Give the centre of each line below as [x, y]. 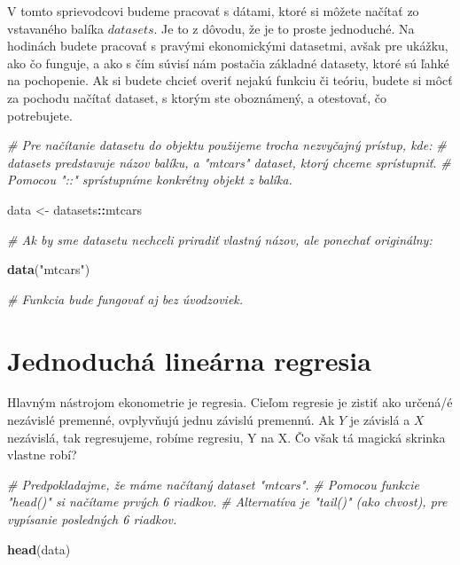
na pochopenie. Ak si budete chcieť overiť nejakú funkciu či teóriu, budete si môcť [230, 80]
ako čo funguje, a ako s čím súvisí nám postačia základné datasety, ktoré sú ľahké [228, 63]
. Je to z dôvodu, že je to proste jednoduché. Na [284, 28]
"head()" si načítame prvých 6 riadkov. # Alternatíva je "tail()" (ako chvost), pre [227, 502]
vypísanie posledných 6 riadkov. [92, 519]
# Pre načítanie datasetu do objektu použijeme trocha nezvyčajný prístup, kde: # [227, 145]
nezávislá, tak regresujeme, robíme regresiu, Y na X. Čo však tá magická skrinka [226, 437]
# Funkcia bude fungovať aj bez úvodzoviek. [125, 298]
